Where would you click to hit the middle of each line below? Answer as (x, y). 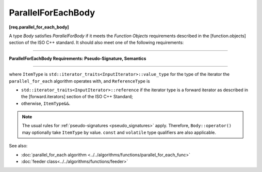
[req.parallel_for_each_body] (39, 27)
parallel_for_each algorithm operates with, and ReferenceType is (80, 81)
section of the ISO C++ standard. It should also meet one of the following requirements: (96, 43)
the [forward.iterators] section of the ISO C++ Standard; (77, 97)
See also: (18, 146)
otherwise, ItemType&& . (46, 103)
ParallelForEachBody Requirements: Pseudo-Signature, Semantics (78, 58)
